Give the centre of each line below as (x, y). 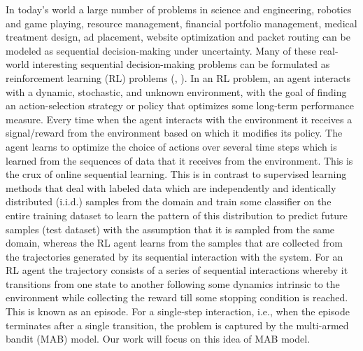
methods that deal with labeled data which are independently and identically (171, 187)
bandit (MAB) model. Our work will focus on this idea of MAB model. (158, 339)
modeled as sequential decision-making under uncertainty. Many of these (161, 50)
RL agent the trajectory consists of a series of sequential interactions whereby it (177, 270)
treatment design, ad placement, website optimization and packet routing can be (178, 37)
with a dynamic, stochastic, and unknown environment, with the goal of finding (176, 91)
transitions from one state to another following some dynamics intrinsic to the (173, 283)
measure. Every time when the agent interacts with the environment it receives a (179, 119)
